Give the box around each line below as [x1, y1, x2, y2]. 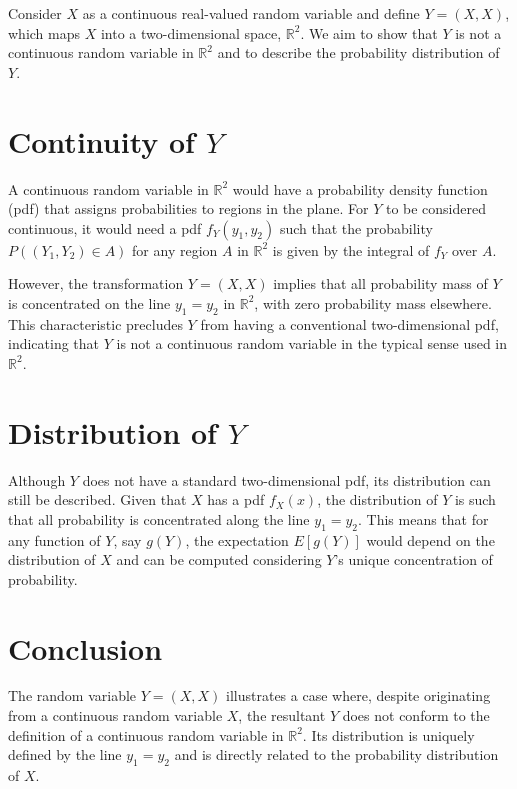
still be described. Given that [8, 489, 187, 510]
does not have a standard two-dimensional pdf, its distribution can [82, 469, 491, 490]
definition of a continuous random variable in [8, 724, 284, 745]
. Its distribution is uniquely [302, 724, 475, 745]
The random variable [8, 685, 137, 706]
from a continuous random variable [8, 705, 223, 726]
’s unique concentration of [334, 549, 493, 570]
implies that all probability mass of [273, 273, 488, 294]
